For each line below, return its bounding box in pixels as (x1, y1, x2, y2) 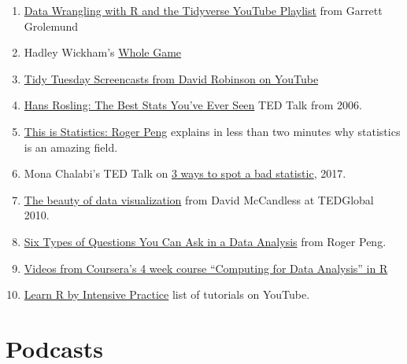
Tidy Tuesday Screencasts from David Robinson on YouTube (24, 70, 319, 86)
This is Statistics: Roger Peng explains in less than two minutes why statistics (24, 123, 401, 139)
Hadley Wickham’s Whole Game (24, 44, 182, 61)
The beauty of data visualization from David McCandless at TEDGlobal (24, 191, 374, 208)
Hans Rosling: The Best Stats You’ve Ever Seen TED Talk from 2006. (24, 97, 362, 113)
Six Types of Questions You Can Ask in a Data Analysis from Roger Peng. (24, 233, 387, 249)
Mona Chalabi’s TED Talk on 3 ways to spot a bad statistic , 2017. (24, 165, 346, 182)
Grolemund (24, 17, 79, 34)
